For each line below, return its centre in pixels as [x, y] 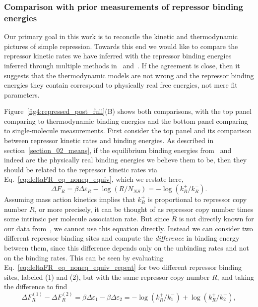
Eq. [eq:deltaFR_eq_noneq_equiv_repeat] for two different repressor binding [123, 267]
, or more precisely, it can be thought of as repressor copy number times [144, 209]
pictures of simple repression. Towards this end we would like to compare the [121, 46]
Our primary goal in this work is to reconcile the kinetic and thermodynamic [121, 36]
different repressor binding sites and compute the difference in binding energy [122, 238]
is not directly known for [216, 219]
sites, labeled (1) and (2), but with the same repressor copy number [107, 277]
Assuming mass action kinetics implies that [70, 199]
